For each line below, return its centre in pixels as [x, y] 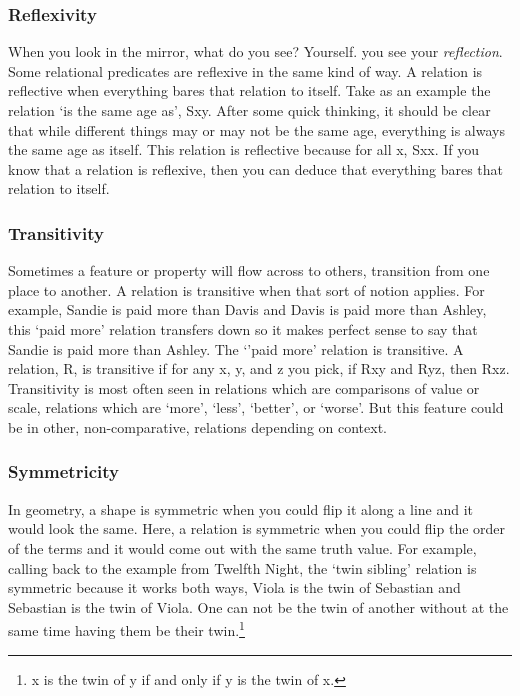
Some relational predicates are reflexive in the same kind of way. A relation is [245, 70]
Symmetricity [63, 471]
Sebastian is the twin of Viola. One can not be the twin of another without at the [258, 606]
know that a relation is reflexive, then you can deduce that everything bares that [255, 168]
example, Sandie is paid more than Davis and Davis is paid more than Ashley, [247, 309]
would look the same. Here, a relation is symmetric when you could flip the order [257, 528]
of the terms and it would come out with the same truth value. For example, [242, 547]
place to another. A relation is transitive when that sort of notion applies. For [246, 289]
